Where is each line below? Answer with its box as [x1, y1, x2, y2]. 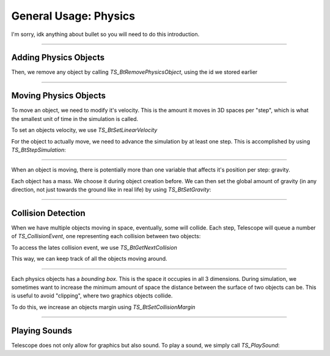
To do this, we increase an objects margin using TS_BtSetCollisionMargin [11, 303, 196, 311]
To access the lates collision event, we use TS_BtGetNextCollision [11, 244, 177, 251]
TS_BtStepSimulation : [11, 146, 67, 153]
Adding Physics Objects [11, 53, 105, 63]
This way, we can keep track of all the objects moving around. [11, 255, 167, 263]
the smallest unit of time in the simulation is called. [11, 115, 139, 122]
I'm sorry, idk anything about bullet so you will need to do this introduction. [11, 31, 200, 38]
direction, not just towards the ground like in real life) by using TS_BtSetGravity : [11, 186, 211, 194]
